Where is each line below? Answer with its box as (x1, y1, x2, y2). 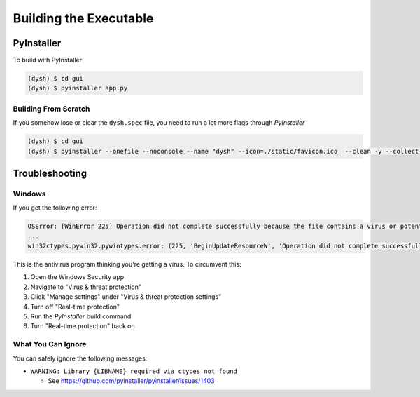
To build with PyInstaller (13, 56, 83, 65)
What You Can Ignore (13, 339, 87, 349)
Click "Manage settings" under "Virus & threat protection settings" (30, 292, 222, 301)
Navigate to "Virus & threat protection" (30, 283, 141, 291)
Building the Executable (13, 11, 154, 26)
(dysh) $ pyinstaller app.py (27, 84, 128, 93)
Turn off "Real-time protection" (30, 302, 120, 311)
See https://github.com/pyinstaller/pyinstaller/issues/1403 (48, 377, 215, 385)
